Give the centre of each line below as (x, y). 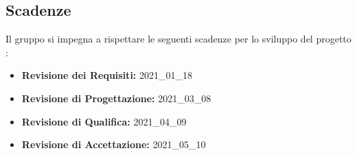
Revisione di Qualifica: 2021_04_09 (104, 121)
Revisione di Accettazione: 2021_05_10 (114, 144)
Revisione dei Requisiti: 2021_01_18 (107, 75)
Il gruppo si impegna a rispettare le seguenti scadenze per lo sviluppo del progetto (178, 39)
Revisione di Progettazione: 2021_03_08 (116, 98)
